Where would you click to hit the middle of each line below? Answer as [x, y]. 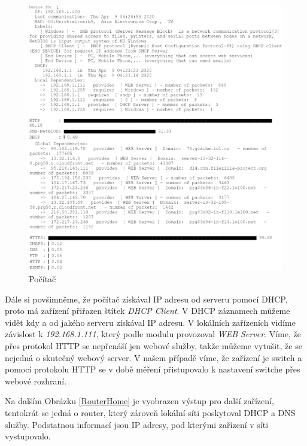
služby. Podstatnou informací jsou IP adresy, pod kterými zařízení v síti [137, 424]
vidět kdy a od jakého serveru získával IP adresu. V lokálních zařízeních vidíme [150, 322]
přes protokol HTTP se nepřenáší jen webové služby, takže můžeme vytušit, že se [153, 345]
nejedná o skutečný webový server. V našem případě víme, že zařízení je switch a [153, 357]
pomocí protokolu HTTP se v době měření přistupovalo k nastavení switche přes [153, 369]
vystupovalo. [28, 436]
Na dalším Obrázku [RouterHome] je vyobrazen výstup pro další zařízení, [139, 401]
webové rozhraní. [36, 381]
